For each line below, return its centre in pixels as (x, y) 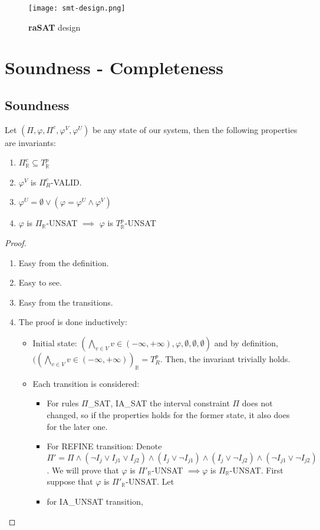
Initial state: (55, 343)
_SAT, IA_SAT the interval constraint (159, 403)
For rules (63, 403)
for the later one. (77, 426)
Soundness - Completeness (114, 67)
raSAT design (55, 27)
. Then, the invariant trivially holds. (225, 359)
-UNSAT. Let (150, 481)
